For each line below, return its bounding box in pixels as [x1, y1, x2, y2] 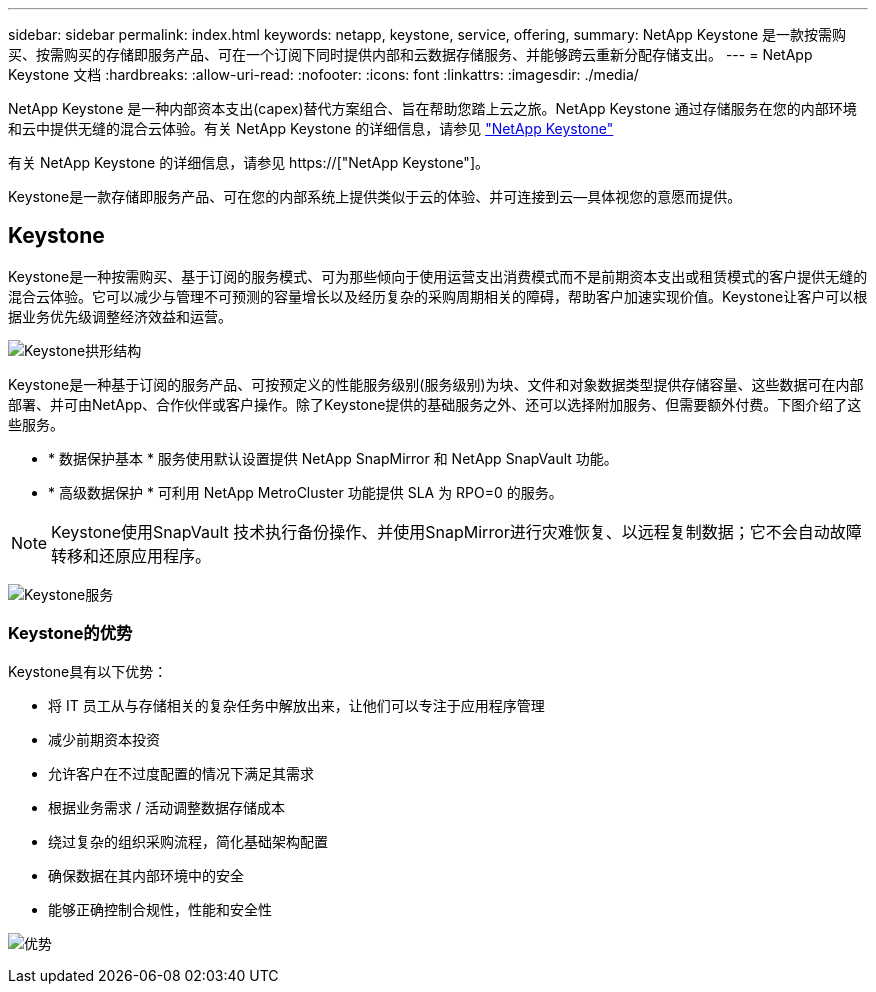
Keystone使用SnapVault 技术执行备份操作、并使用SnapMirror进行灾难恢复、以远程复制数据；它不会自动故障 [51, 521, 862, 542]
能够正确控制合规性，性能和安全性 [48, 900, 272, 918]
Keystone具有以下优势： [8, 662, 168, 680]
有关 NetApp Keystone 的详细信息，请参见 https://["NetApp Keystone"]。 [8, 154, 489, 171]
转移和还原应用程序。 [51, 545, 212, 566]
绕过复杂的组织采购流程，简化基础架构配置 [48, 832, 328, 850]
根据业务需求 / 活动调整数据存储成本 [48, 798, 285, 816]
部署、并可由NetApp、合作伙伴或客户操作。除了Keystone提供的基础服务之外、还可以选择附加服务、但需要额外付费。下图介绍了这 [8, 395, 862, 413]
